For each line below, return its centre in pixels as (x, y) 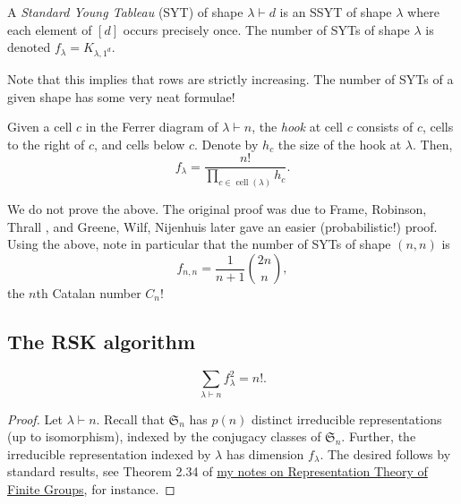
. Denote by (226, 144)
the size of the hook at (340, 144)
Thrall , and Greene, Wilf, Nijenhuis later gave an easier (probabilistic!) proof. (222, 226)
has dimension (265, 453)
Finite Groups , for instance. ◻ (91, 489)
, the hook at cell (298, 127)
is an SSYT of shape (336, 12)
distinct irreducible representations (347, 419)
